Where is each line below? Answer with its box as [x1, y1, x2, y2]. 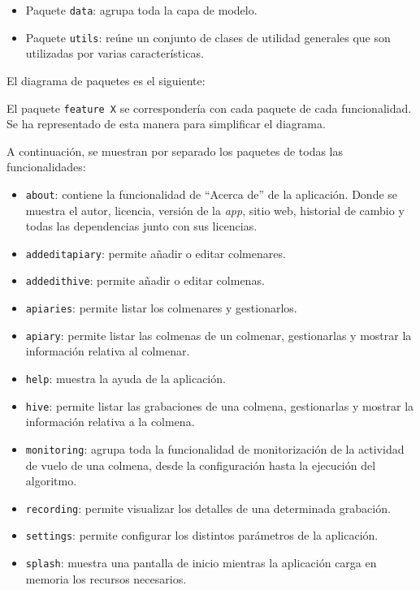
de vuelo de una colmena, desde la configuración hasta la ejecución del [25, 456, 376, 473]
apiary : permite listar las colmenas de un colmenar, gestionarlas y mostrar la [25, 326, 412, 343]
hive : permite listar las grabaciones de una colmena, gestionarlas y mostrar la [25, 397, 414, 414]
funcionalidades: [6, 158, 86, 175]
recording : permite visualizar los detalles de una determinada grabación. [25, 499, 391, 516]
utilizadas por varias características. [25, 45, 204, 62]
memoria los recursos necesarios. [25, 570, 187, 587]
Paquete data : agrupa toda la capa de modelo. [25, 2, 258, 18]
